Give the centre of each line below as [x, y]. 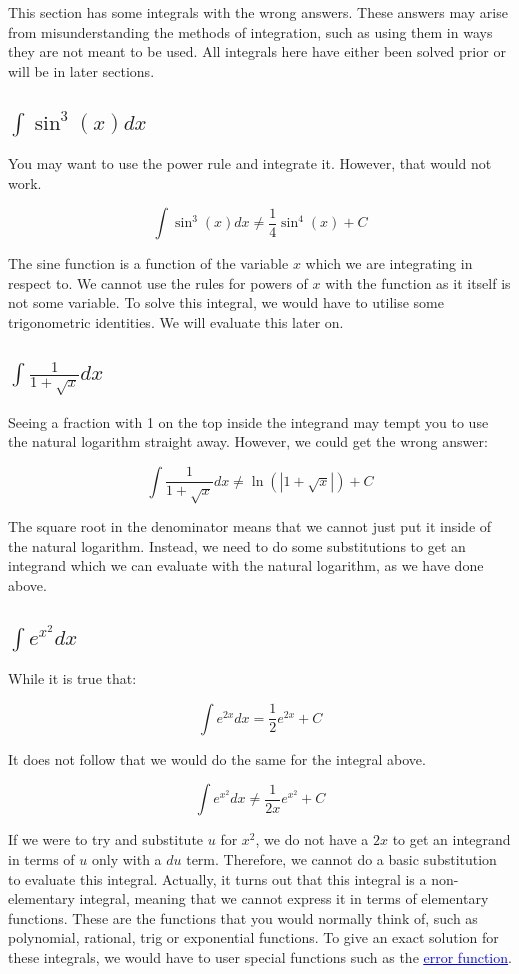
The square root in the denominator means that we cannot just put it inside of [250, 526]
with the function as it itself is [418, 282]
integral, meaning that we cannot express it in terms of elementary [284, 898]
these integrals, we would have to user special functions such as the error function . [260, 956]
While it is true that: [72, 678]
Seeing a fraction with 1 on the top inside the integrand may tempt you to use [248, 421]
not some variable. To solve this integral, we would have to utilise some [226, 302]
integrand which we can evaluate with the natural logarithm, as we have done [246, 565]
